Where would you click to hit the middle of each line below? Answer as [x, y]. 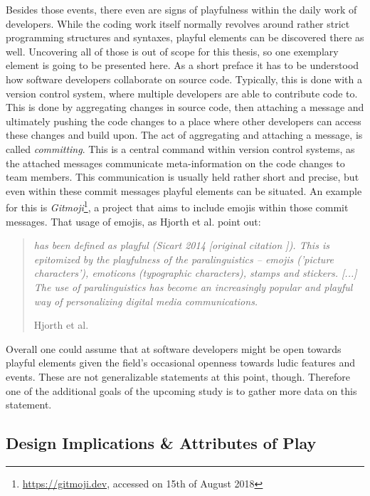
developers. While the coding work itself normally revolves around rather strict [178, 23]
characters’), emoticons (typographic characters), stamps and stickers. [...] [195, 273]
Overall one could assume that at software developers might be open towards [174, 348]
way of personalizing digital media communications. [146, 301]
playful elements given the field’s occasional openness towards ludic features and [180, 363]
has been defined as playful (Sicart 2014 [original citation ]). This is [181, 245]
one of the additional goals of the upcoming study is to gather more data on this [181, 390]
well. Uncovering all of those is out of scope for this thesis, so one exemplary [172, 51]
